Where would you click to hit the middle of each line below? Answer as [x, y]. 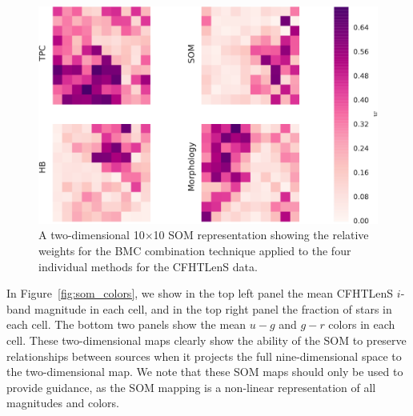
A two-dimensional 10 [92, 235]
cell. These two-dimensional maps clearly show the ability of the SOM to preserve [206, 340]
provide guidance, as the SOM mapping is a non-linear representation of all [191, 387]
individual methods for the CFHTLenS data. [148, 266]
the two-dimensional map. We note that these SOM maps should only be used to [205, 372]
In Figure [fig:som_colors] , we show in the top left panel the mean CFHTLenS [200, 293]
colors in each [362, 324]
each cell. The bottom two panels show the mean [126, 324]
